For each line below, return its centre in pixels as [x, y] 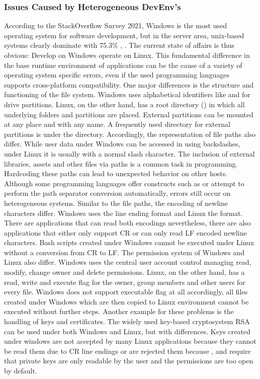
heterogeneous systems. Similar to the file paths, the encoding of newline [116, 203]
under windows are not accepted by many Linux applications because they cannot [130, 341]
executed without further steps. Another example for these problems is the [119, 311]
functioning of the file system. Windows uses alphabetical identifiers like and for [127, 94]
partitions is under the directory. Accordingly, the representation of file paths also [130, 134]
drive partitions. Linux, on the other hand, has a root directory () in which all [124, 104]
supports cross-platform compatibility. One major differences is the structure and [129, 84]
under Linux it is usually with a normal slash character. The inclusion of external [129, 153]
